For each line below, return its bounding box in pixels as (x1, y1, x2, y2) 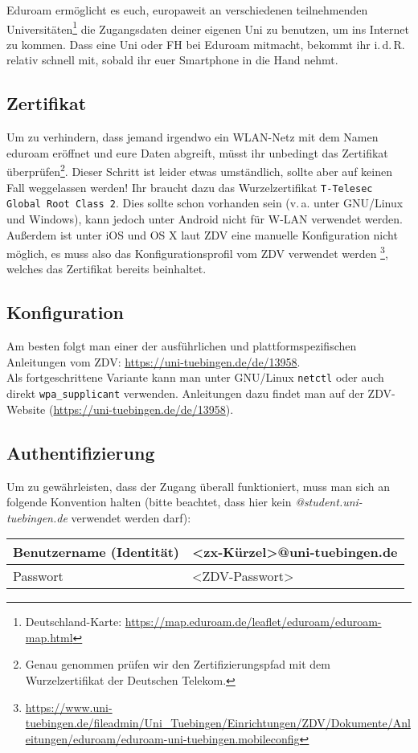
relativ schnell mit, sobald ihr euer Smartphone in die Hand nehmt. (6, 51, 338, 68)
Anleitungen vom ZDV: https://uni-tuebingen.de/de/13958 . (6, 353, 301, 370)
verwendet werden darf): (71, 509, 191, 526)
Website (6, 400, 46, 417)
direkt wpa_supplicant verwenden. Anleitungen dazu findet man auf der (6, 385, 364, 402)
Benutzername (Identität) (13, 542, 180, 562)
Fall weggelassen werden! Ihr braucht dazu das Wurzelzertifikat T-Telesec (6, 178, 373, 195)
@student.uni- (295, 493, 363, 510)
